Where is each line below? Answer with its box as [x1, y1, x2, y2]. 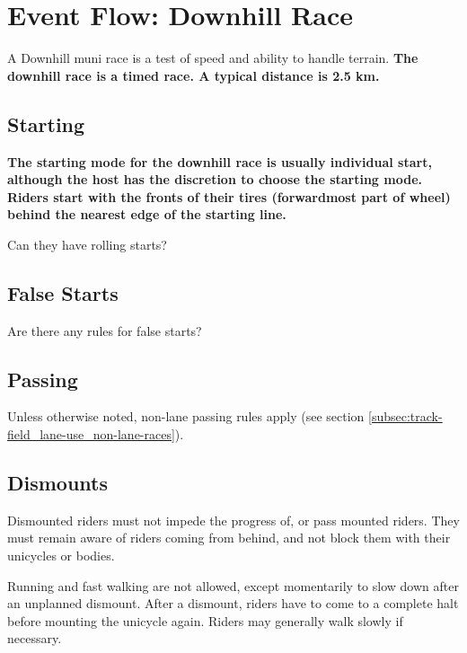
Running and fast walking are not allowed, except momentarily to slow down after [7, 576, 459, 595]
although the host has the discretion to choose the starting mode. [7, 170, 422, 189]
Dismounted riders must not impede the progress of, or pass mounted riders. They [7, 510, 460, 529]
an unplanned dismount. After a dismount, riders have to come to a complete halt [7, 594, 459, 613]
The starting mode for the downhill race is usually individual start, [7, 152, 432, 171]
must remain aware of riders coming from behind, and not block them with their [7, 528, 451, 547]
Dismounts [7, 469, 109, 497]
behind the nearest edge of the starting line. [7, 205, 286, 224]
